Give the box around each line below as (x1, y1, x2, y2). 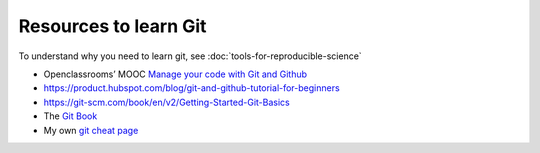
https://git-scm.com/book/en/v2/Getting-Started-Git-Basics (43, 96, 290, 108)
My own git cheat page (43, 124, 139, 136)
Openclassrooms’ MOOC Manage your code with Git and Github (43, 68, 308, 80)
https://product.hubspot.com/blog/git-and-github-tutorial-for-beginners (43, 82, 340, 94)
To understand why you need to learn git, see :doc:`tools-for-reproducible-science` (18, 50, 362, 62)
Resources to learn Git (18, 15, 207, 37)
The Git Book (43, 110, 98, 122)
